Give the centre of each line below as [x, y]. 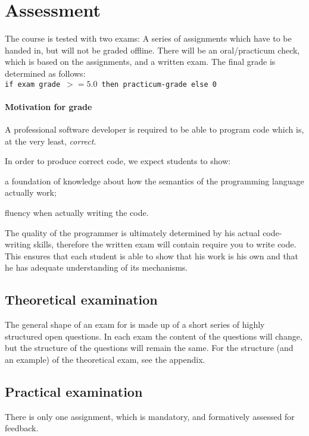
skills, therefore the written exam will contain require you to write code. [165, 244]
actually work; [31, 192]
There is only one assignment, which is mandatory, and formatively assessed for [150, 416]
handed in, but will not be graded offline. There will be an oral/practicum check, [152, 50]
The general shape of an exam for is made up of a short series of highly [135, 324]
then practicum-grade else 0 [159, 84]
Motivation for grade [49, 106]
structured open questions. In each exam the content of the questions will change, [154, 336]
